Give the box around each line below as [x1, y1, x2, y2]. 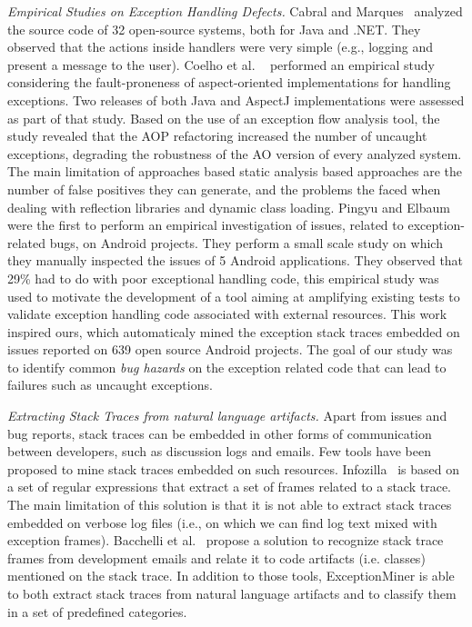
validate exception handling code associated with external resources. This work [7, 304, 447, 323]
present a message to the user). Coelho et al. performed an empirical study [7, 55, 435, 74]
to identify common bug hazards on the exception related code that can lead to [7, 357, 447, 376]
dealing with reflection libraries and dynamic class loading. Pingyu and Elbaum [7, 197, 450, 216]
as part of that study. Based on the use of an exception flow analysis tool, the [7, 108, 440, 127]
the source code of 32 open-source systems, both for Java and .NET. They [7, 19, 421, 38]
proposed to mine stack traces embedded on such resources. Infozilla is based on [7, 459, 459, 478]
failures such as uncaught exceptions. [7, 375, 213, 394]
